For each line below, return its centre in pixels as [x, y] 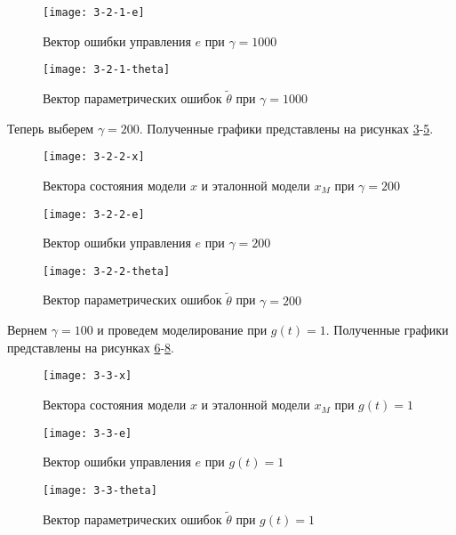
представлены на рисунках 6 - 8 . [91, 347]
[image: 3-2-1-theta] [107, 70]
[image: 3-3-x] [88, 376]
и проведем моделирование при [182, 330]
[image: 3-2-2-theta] [107, 271]
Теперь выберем [51, 128]
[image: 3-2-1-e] [94, 12]
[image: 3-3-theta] [100, 490]
